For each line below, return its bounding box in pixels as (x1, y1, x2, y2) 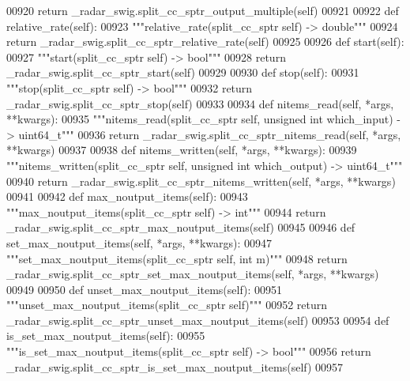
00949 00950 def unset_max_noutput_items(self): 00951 (6, 281, 283, 297)
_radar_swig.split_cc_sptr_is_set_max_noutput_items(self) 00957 (6, 358, 344, 375)
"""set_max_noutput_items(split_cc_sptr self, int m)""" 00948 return (6, 250, 348, 266)
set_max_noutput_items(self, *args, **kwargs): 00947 (6, 234, 273, 251)
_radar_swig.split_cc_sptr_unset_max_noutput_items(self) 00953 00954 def (6, 311, 389, 328)
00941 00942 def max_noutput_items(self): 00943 (6, 188, 248, 205)
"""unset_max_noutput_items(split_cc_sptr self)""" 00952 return (6, 296, 328, 313)
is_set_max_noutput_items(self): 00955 (6, 327, 205, 344)
